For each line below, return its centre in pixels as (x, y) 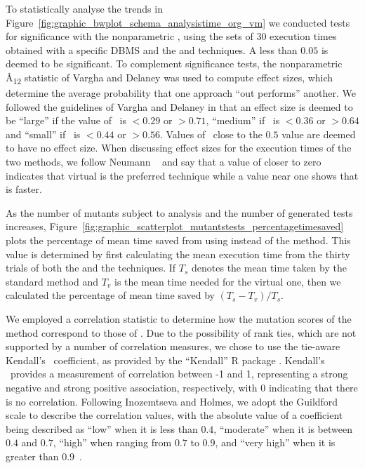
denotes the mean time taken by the (269, 268)
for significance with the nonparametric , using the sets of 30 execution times (171, 36)
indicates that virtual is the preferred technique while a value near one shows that (182, 175)
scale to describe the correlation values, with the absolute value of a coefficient (174, 415)
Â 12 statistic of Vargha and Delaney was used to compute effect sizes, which (170, 78)
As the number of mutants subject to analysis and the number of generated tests (179, 212)
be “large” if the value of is (66, 120)
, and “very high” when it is (275, 442)
